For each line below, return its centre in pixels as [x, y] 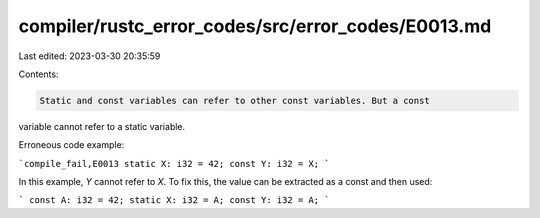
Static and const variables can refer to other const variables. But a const [234, 100]
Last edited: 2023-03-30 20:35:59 [89, 56]
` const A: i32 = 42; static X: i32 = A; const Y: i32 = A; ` [174, 200]
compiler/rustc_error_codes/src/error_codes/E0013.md [255, 26]
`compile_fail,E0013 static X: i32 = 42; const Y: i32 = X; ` [174, 163]
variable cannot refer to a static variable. [102, 126]
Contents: [38, 74]
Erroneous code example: [71, 145]
